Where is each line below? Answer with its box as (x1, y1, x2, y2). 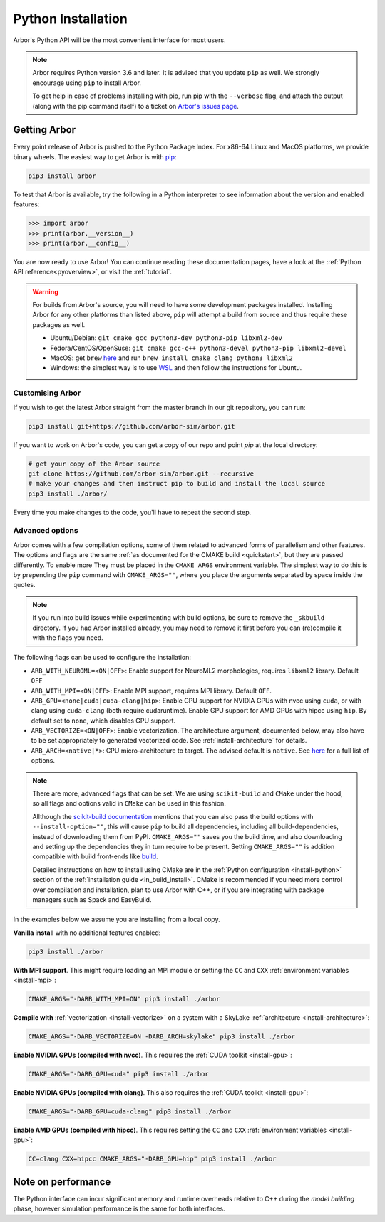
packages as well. (32, 320, 86, 329)
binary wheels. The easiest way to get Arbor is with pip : (13, 152, 177, 161)
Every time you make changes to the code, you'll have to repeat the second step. (13, 508, 252, 516)
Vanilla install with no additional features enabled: (13, 928, 161, 937)
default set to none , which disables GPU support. (31, 716, 176, 725)
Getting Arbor (13, 124, 76, 136)
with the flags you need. (32, 633, 103, 642)
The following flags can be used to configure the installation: (13, 653, 192, 662)
